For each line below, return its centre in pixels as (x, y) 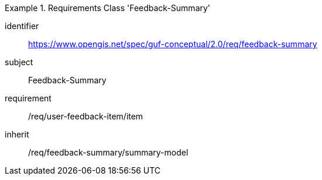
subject (19, 62)
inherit (17, 134)
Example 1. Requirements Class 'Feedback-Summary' (108, 8)
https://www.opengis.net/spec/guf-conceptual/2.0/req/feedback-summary (173, 44)
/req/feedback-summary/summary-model (108, 152)
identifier (22, 26)
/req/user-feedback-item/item (86, 116)
